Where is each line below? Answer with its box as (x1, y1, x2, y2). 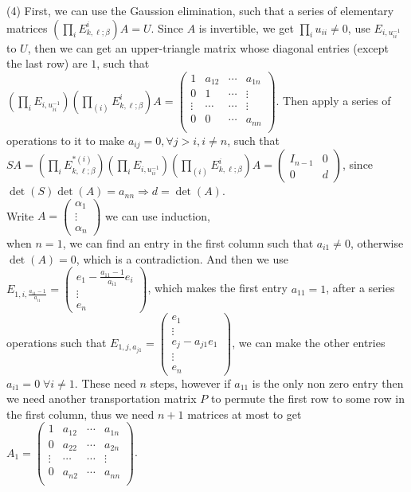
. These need (74, 374, 136, 391)
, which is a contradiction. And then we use (76, 250, 289, 267)
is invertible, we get (198, 19, 294, 36)
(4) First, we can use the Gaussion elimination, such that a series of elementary (6, 2, 394, 18)
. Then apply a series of (276, 92, 391, 108)
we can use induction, (105, 207, 210, 224)
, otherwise (350, 235, 404, 252)
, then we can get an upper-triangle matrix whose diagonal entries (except (27, 39, 389, 56)
